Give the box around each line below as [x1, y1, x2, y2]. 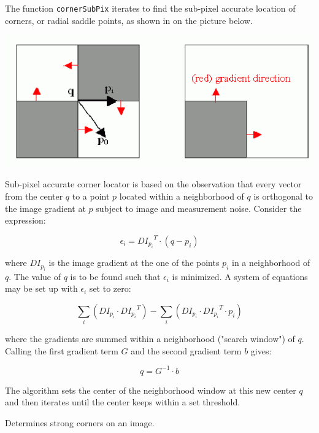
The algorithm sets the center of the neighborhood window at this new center [5, 383, 296, 396]
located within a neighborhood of [119, 190, 244, 203]
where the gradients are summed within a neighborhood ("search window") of [5, 332, 295, 345]
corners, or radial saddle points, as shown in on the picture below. [5, 14, 253, 26]
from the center [5, 190, 63, 203]
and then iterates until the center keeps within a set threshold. [5, 396, 240, 408]
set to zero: [89, 282, 131, 295]
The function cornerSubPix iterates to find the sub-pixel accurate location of [5, 2, 296, 14]
